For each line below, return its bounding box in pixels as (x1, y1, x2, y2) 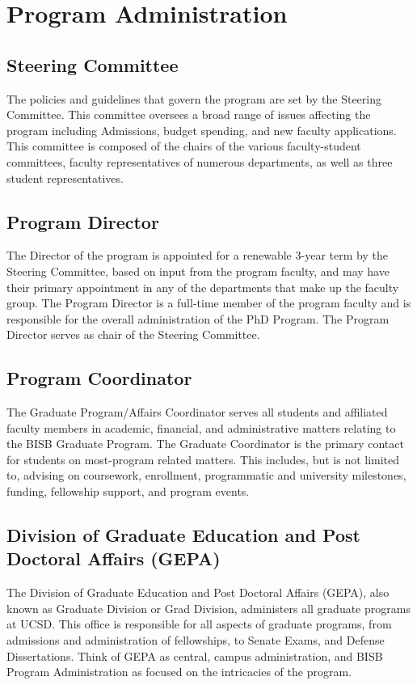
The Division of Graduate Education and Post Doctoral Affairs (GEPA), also (6, 584, 390, 601)
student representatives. (6, 169, 124, 186)
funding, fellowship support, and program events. (6, 483, 250, 500)
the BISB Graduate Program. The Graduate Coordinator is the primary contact (6, 435, 404, 452)
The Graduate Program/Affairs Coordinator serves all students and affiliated (6, 404, 388, 421)
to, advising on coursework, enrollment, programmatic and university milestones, (6, 467, 406, 484)
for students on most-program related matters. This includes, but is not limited (6, 450, 400, 467)
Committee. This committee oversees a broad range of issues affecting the (6, 106, 371, 123)
